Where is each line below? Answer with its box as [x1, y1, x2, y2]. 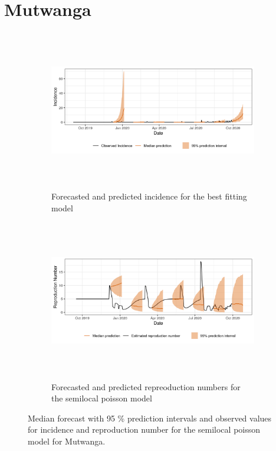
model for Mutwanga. [28, 435, 106, 447]
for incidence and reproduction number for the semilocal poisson [28, 423, 261, 436]
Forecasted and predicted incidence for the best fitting [51, 190, 247, 202]
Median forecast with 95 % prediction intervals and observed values [28, 411, 272, 424]
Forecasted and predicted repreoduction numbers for [51, 380, 241, 393]
